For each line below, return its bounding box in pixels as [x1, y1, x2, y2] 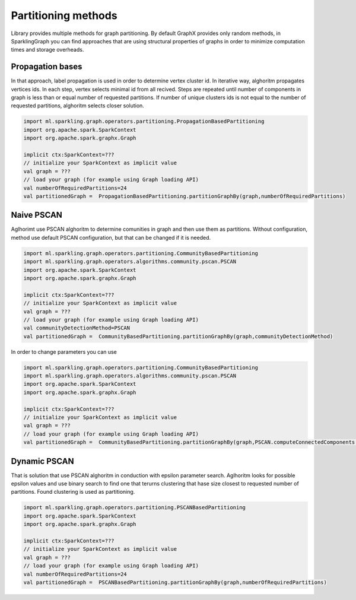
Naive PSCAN [11, 210, 62, 220]
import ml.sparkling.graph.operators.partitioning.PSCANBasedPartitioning [23, 504, 246, 511]
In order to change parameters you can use [11, 348, 117, 355]
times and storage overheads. [11, 46, 84, 53]
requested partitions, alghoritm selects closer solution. [11, 102, 145, 109]
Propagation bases [11, 62, 82, 72]
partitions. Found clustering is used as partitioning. [11, 488, 135, 496]
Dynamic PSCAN [11, 456, 74, 466]
